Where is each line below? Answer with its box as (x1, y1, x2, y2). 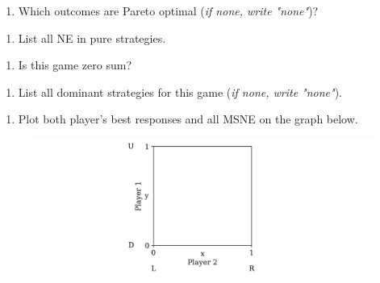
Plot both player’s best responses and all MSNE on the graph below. (18, 110, 358, 127)
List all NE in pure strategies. (18, 29, 166, 46)
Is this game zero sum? (18, 56, 132, 73)
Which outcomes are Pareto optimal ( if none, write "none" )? (18, 2, 319, 19)
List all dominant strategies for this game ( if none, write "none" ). (18, 83, 343, 100)
